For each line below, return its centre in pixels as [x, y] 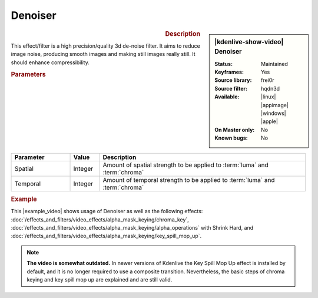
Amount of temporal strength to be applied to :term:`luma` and [189, 180]
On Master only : [235, 130]
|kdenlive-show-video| [249, 42]
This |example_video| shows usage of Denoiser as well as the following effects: [107, 211]
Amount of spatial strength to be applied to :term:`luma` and [186, 165]
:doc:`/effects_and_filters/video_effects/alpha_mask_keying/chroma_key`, [100, 219]
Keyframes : [229, 72]
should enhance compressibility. [50, 62]
